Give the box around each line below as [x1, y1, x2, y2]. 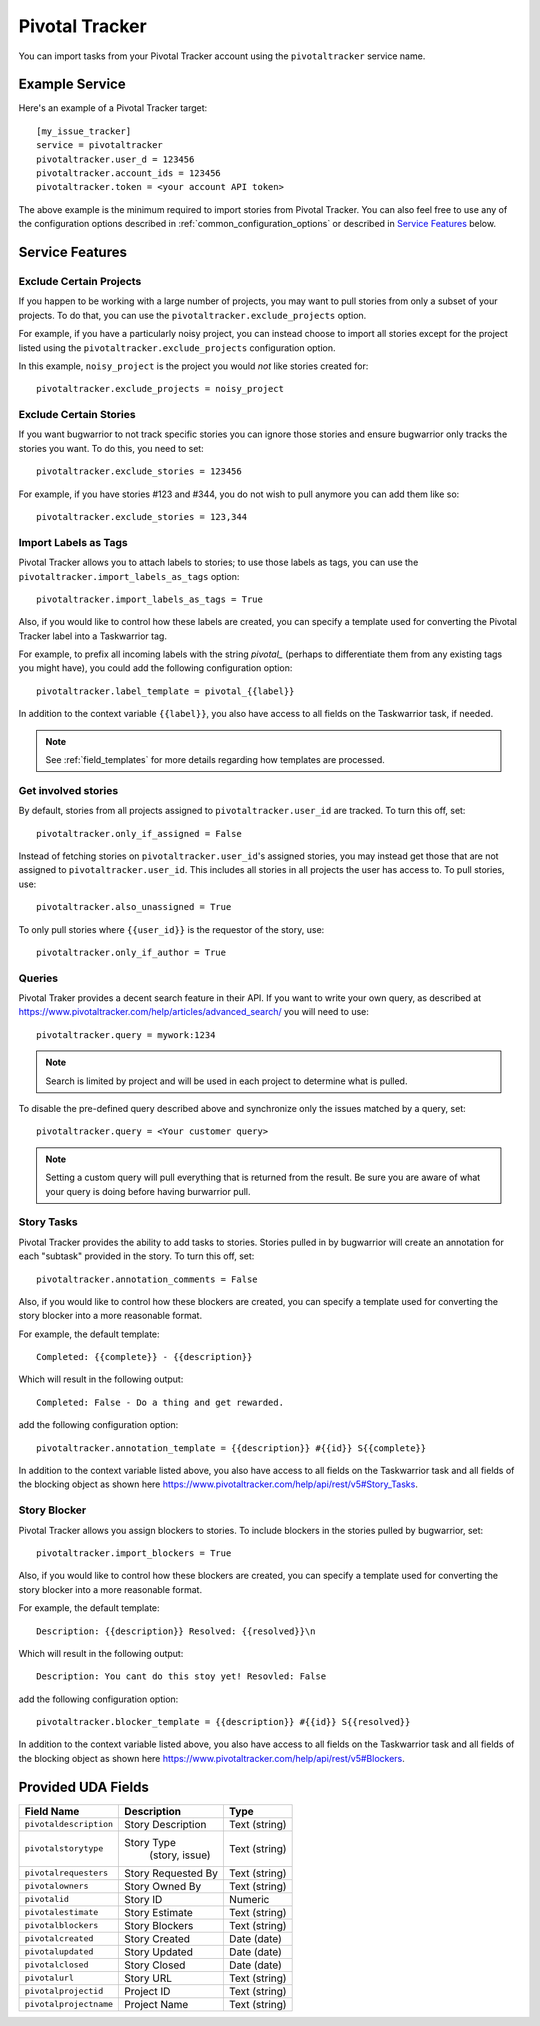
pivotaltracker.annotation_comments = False [36, 1273, 259, 1285]
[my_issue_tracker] [36, 125, 132, 137]
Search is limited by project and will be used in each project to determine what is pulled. [45, 1075, 408, 1087]
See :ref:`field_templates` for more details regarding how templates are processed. [45, 754, 385, 766]
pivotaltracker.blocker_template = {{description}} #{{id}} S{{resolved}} [36, 1716, 411, 1728]
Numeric [228, 1892, 270, 1906]
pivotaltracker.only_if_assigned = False [36, 828, 242, 839]
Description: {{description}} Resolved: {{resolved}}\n [36, 1625, 316, 1637]
